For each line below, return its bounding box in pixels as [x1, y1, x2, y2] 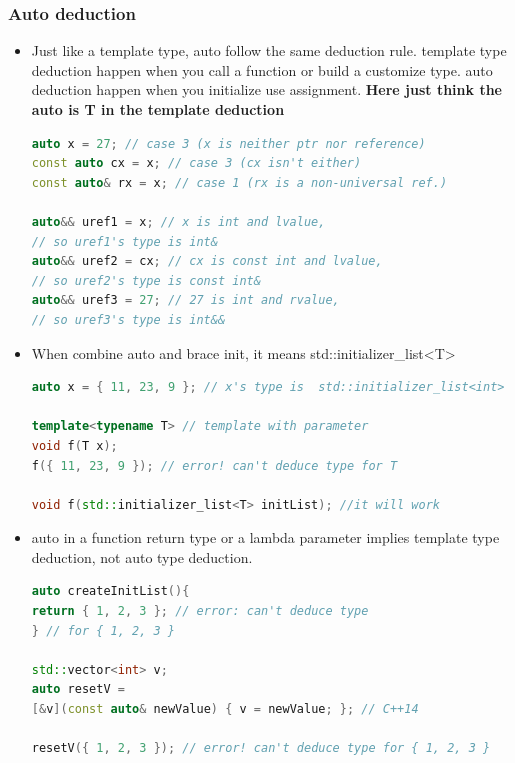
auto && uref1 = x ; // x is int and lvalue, [31, 214, 326, 229]
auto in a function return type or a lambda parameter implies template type [31, 527, 500, 548]
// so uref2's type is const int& [31, 273, 261, 288]
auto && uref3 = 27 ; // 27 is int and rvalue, [31, 293, 340, 308]
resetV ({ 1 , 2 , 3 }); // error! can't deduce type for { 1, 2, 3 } [31, 741, 491, 756]
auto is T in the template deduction [31, 99, 285, 119]
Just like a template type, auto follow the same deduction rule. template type [31, 40, 507, 61]
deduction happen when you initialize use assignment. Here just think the [31, 79, 502, 100]
